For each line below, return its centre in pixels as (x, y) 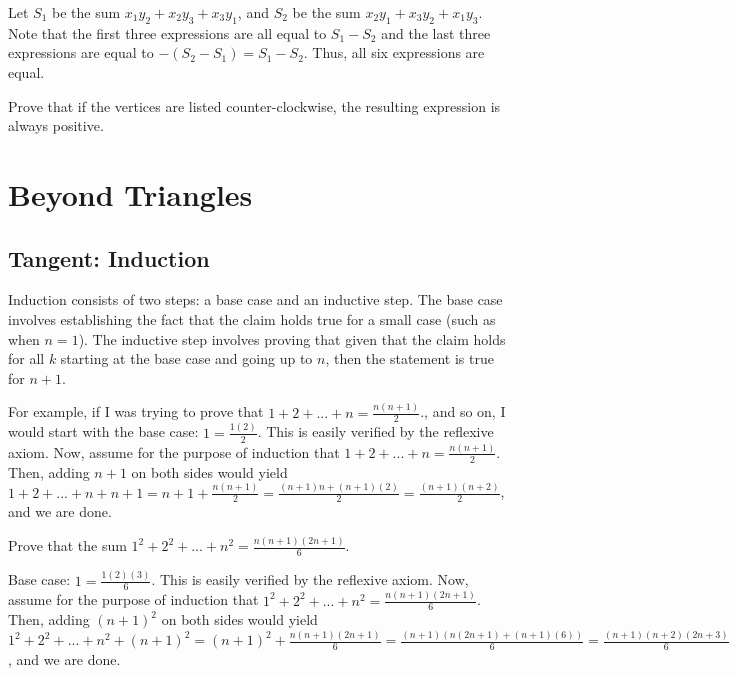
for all (26, 358)
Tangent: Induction (109, 257)
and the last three (436, 32)
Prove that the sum (67, 545)
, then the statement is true (409, 358)
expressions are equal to (81, 52)
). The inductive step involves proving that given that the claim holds (292, 338)
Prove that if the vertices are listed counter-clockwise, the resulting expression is (254, 105)
